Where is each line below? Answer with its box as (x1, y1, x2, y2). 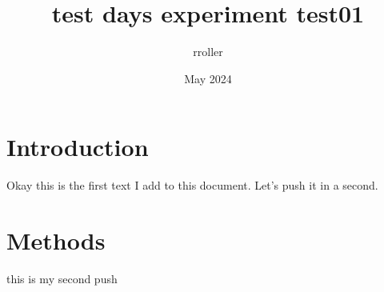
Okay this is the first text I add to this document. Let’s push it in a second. (6, 177, 378, 194)
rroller (193, 43, 223, 60)
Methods (6, 224, 106, 257)
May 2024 (184, 70, 232, 86)
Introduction (6, 130, 149, 163)
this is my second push (6, 270, 118, 286)
